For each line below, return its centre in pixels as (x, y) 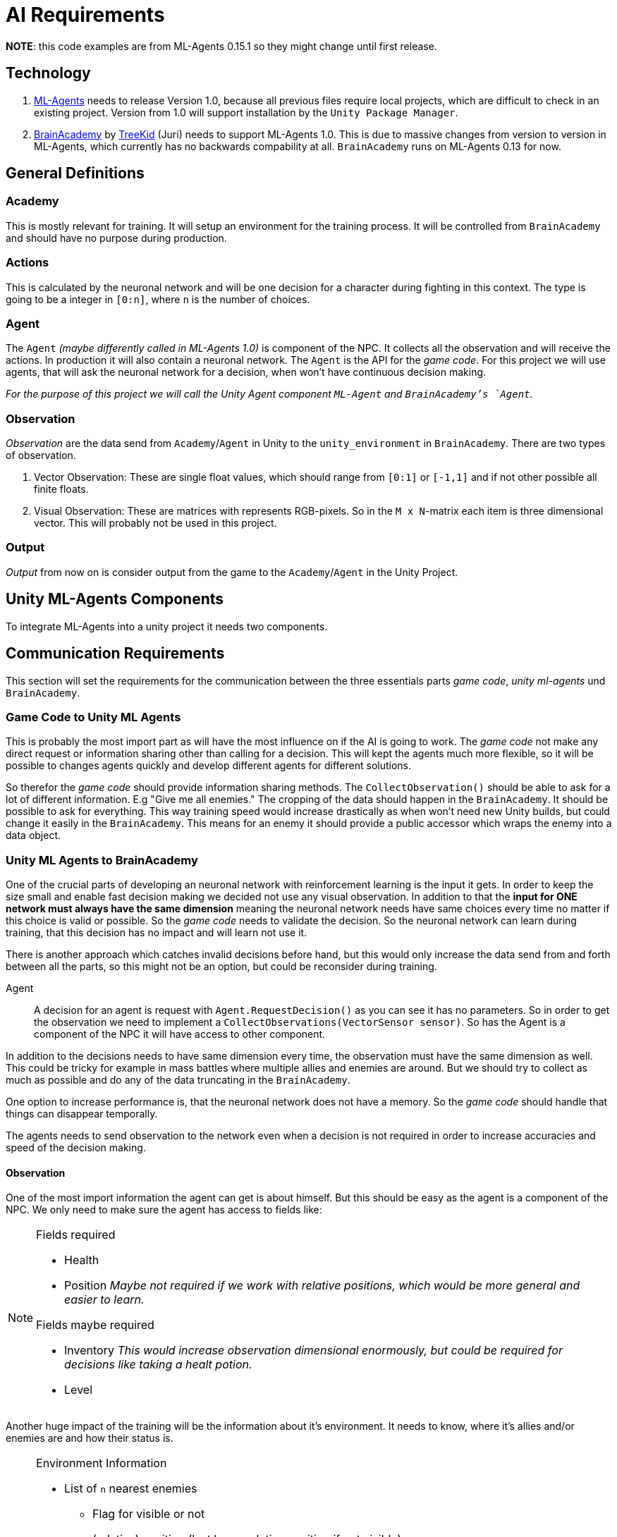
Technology (48, 73)
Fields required (76, 1235)
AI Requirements (85, 15)
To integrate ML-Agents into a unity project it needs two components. (167, 626)
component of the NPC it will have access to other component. (180, 1034)
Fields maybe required (95, 1325)
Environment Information (102, 1463)
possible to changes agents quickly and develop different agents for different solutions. (209, 766)
